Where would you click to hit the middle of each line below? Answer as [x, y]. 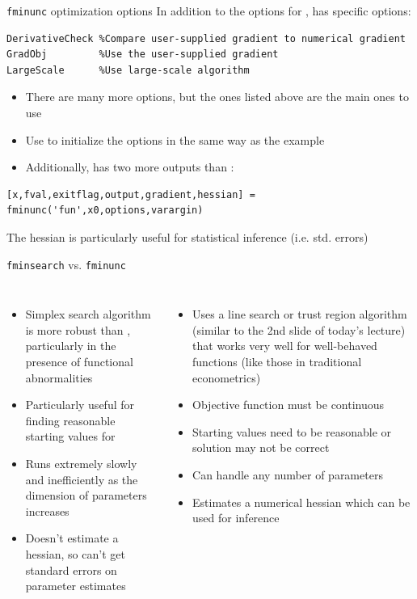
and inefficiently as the [82, 479]
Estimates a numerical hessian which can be [301, 502]
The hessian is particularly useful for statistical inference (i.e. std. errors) [187, 237]
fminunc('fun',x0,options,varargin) [105, 211]
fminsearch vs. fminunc [66, 264]
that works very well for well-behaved [285, 346]
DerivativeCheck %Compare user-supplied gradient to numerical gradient [206, 38]
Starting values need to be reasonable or [292, 431]
